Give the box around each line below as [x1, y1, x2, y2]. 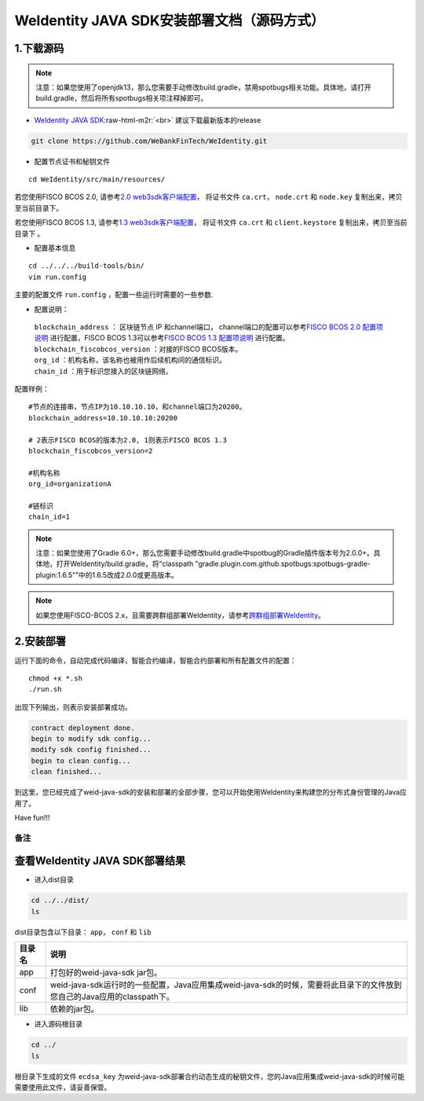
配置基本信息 [34, 244, 76, 253]
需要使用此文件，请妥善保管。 [14, 1082, 111, 1092]
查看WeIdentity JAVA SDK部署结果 [14, 854, 186, 868]
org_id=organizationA [28, 479, 111, 489]
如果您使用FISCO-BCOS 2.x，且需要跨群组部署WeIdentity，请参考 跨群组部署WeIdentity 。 [35, 610, 326, 620]
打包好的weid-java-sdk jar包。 [49, 967, 163, 978]
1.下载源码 [14, 42, 64, 55]
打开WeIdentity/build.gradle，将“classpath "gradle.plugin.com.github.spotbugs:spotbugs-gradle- [56, 559, 371, 569]
